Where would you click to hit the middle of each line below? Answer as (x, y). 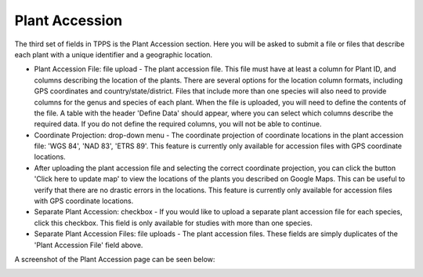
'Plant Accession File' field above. (89, 245)
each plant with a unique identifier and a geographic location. (114, 54)
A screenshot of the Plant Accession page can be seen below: (115, 259)
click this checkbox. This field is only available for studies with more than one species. (174, 223)
